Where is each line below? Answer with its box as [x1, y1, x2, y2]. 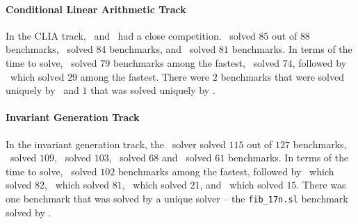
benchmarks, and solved [109, 42, 216, 56]
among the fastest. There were [80, 69, 210, 83]
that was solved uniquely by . [90, 83, 215, 97]
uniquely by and [6, 83, 79, 97]
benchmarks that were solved [220, 69, 344, 83]
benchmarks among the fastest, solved [113, 55, 280, 70]
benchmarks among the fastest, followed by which [117, 163, 334, 178]
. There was [296, 177, 346, 192]
